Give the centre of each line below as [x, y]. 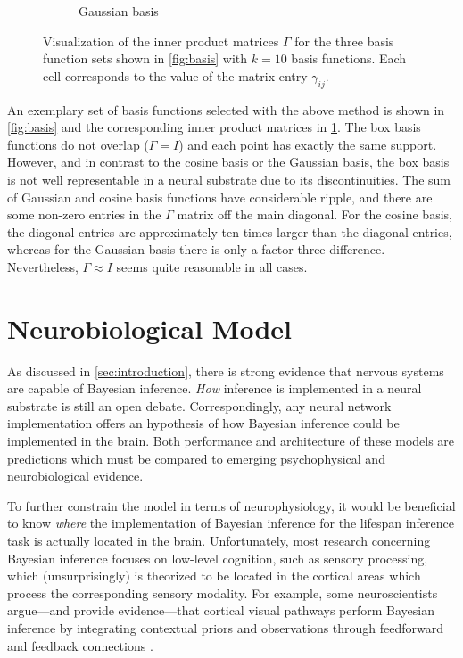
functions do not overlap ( [78, 144]
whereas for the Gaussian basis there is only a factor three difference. [196, 249]
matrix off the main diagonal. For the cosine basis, [314, 214]
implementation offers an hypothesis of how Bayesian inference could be [203, 423]
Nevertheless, [43, 266]
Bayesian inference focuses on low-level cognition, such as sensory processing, [218, 558]
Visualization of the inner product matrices [161, 41]
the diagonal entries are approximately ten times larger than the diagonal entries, [230, 231]
